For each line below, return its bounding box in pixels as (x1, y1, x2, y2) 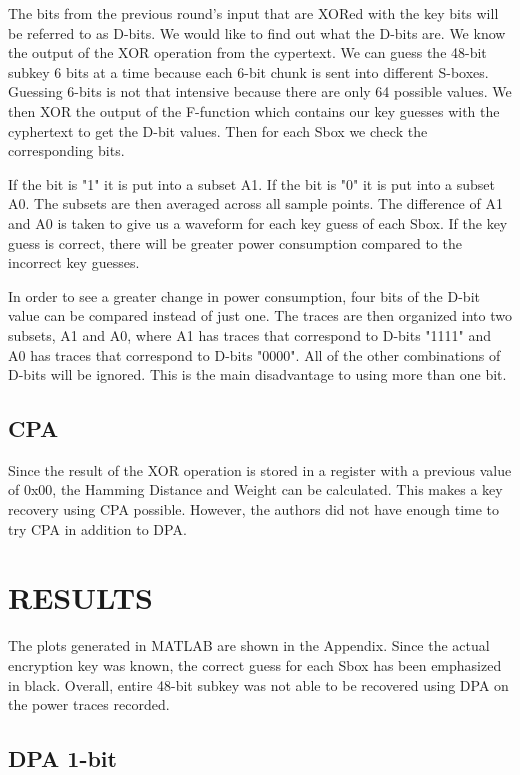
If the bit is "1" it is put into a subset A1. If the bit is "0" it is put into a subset (8, 173, 496, 194)
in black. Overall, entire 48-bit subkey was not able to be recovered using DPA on (8, 674, 509, 695)
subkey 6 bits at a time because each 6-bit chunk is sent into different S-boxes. (8, 61, 489, 82)
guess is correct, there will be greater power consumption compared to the (8, 232, 462, 253)
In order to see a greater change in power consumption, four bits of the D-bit (8, 285, 480, 306)
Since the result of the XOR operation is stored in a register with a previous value (8, 459, 512, 480)
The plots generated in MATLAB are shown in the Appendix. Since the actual (8, 635, 490, 656)
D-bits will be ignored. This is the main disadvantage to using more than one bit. (8, 364, 507, 385)
